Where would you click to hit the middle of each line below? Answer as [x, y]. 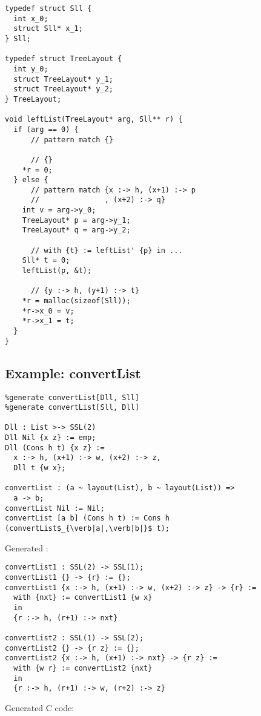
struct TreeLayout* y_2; [63, 89]
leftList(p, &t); [57, 271]
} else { [31, 180]
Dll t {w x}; [40, 468]
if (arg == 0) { [46, 129]
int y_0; [31, 69]
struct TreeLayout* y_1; [63, 79]
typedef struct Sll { [48, 8]
